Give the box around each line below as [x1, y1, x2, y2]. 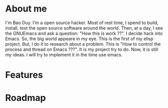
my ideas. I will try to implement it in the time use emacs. [5, 51, 123, 58]
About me [5, 3, 47, 15]
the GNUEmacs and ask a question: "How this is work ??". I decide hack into [5, 30, 163, 36]
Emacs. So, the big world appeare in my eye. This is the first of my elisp [5, 36, 153, 42]
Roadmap [5, 92, 46, 103]
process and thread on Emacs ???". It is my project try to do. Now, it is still [5, 46, 158, 52]
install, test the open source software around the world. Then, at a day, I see [5, 25, 163, 31]
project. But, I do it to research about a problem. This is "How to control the [5, 41, 161, 47]
